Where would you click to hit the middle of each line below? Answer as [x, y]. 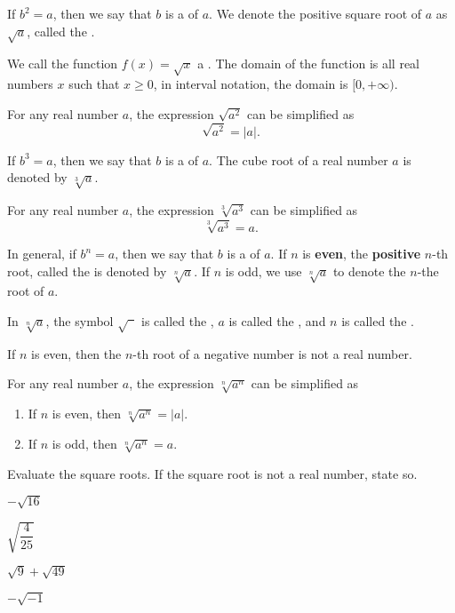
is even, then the [76, 353]
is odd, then [84, 443]
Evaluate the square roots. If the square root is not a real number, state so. [212, 473]
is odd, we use [263, 271]
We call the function [63, 64]
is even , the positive [362, 253]
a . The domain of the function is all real [308, 64]
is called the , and [277, 320]
